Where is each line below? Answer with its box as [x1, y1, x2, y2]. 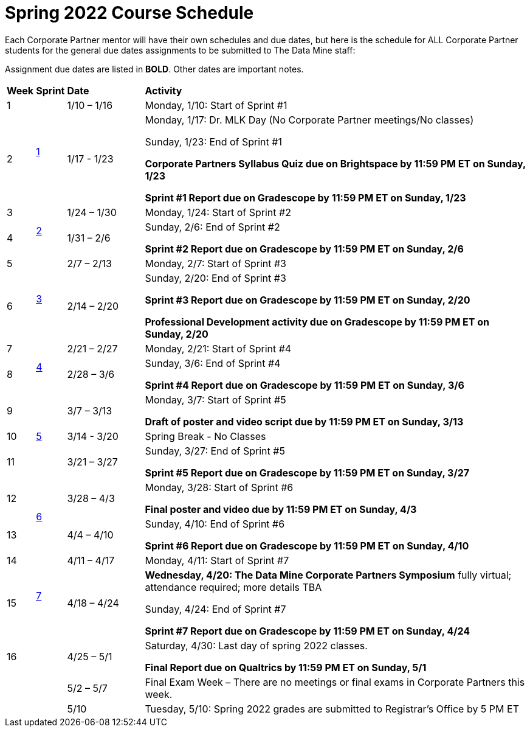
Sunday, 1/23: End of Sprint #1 [145, 135, 282, 148]
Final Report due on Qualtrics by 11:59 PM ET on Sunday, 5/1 [145, 661, 427, 674]
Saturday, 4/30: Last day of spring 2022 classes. [145, 639, 368, 652]
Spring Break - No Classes [145, 430, 266, 442]
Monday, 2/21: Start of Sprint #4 [145, 342, 292, 355]
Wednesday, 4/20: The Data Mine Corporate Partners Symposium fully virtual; [145, 568, 512, 581]
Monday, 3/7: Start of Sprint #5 [145, 393, 286, 406]
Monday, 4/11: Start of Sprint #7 [145, 554, 289, 566]
